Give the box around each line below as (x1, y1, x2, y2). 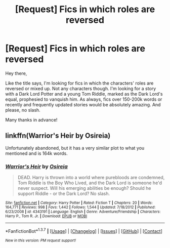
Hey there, (5, 70, 27, 76)
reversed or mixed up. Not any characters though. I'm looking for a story (5, 85, 156, 92)
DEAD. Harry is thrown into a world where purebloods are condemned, (17, 175, 165, 181)
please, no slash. (5, 107, 40, 113)
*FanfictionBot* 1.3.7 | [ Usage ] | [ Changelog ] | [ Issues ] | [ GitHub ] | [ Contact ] (5, 227, 163, 234)
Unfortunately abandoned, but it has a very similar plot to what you (5, 145, 145, 151)
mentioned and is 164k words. (5, 150, 68, 156)
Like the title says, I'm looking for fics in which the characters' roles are (5, 80, 154, 86)
